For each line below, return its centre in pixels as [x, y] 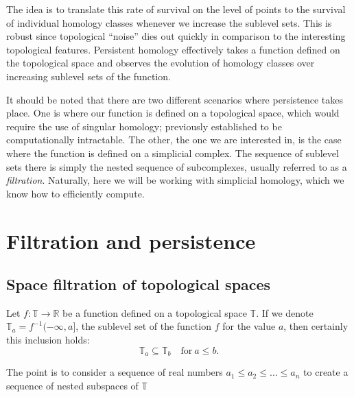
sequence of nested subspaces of [72, 385]
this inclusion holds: [48, 340]
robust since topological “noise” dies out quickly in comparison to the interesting [176, 36]
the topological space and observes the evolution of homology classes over [161, 63]
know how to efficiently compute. [75, 193]
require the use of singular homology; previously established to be [144, 126]
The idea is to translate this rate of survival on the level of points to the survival [176, 9]
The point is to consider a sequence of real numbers [115, 372]
